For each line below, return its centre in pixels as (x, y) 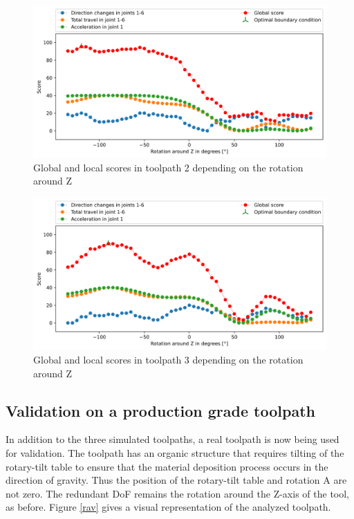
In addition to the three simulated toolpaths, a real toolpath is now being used (173, 439)
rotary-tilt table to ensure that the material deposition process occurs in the (167, 466)
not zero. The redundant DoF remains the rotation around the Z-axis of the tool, (177, 493)
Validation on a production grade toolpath (160, 410)
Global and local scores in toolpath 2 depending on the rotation (168, 167)
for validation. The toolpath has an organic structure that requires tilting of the (175, 452)
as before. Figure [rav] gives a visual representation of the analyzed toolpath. (168, 507)
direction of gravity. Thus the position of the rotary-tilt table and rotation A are (176, 480)
